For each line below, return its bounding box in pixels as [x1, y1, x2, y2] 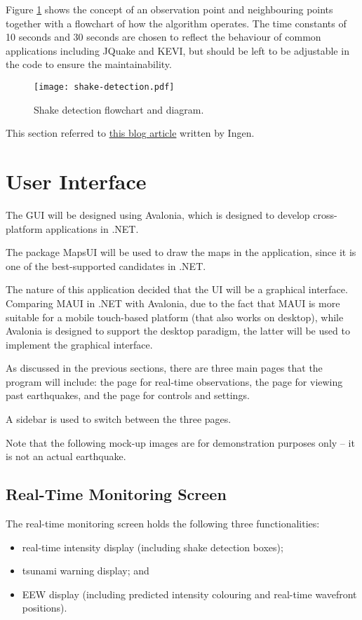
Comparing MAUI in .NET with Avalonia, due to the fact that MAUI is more [6, 295, 340, 310]
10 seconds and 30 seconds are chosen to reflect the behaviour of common [6, 29, 321, 44]
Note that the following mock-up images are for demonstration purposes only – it [6, 435, 355, 450]
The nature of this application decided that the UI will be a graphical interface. [6, 282, 348, 297]
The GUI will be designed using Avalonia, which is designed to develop [6, 207, 310, 222]
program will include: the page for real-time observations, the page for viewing [6, 374, 343, 389]
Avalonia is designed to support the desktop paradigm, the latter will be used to [6, 323, 350, 338]
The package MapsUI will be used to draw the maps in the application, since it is [6, 245, 356, 260]
